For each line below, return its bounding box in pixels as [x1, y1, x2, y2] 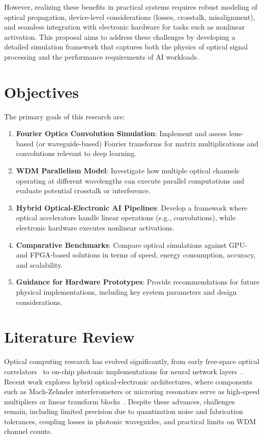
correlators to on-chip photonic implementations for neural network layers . [4, 366, 243, 376]
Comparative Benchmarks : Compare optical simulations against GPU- [16, 239, 247, 250]
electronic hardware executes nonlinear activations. [16, 222, 174, 233]
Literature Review [4, 326, 135, 347]
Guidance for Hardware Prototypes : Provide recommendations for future [16, 276, 260, 287]
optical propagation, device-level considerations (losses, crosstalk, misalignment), [4, 11, 255, 22]
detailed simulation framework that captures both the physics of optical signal [4, 41, 248, 52]
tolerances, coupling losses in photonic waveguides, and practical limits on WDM [4, 416, 256, 426]
